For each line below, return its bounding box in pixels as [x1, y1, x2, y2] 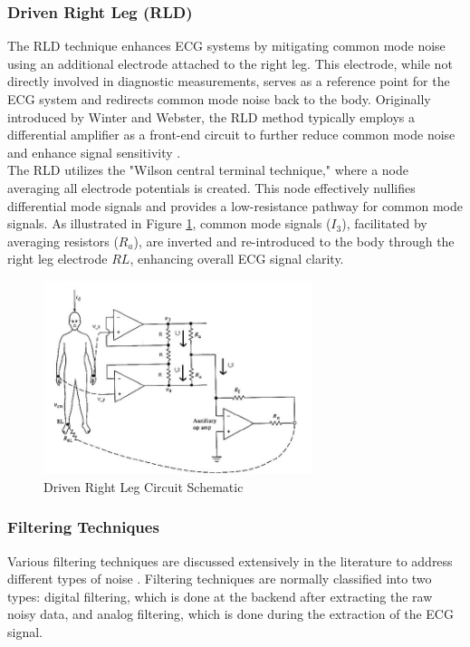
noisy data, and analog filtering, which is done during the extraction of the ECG [7, 604, 454, 623]
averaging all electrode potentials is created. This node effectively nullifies [7, 178, 416, 197]
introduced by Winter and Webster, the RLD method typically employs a [7, 107, 416, 126]
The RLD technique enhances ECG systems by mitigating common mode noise [7, 36, 446, 55]
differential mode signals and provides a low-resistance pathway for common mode [7, 196, 463, 215]
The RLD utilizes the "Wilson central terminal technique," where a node [7, 160, 408, 179]
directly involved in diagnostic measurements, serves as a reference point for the [7, 72, 450, 91]
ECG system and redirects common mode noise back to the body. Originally [7, 90, 431, 108]
